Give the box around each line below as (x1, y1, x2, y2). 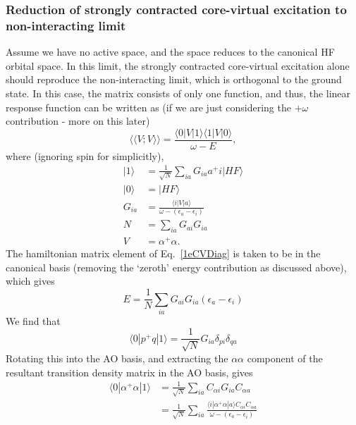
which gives (6, 273, 55, 288)
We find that (6, 313, 61, 328)
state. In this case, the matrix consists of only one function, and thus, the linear (6, 85, 351, 100)
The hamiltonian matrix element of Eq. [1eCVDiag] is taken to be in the (6, 246, 321, 261)
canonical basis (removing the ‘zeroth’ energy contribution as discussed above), (6, 259, 347, 274)
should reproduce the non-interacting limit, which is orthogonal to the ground (6, 72, 342, 87)
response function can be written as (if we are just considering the (6, 99, 291, 114)
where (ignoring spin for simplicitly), (6, 148, 164, 163)
